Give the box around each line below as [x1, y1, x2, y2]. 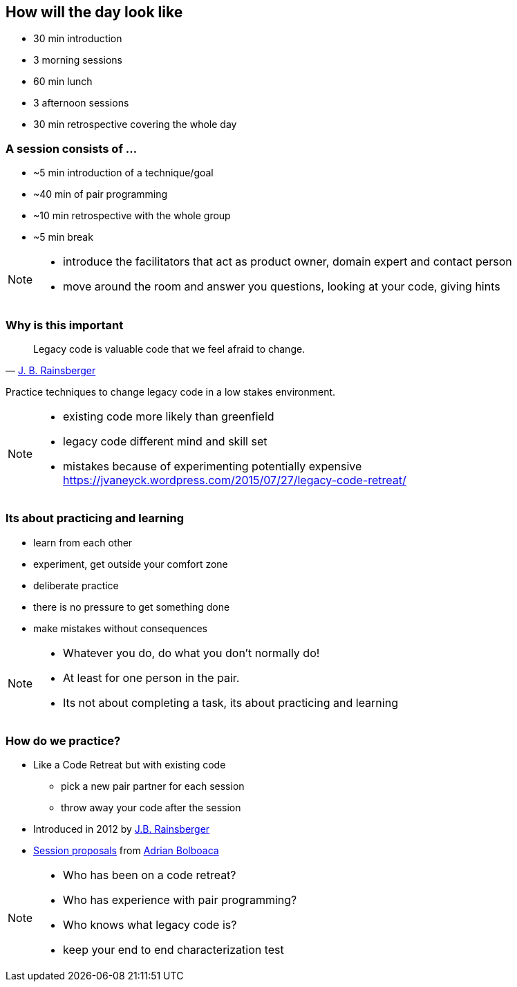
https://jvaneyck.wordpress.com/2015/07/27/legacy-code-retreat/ [63, 472, 406, 487]
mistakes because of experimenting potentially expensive [63, 459, 362, 473]
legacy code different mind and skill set [63, 434, 267, 448]
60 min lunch [33, 75, 93, 88]
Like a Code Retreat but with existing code [33, 759, 226, 771]
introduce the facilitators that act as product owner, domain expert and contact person [63, 255, 512, 269]
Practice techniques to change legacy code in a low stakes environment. [6, 385, 336, 398]
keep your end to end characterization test [63, 943, 284, 957]
